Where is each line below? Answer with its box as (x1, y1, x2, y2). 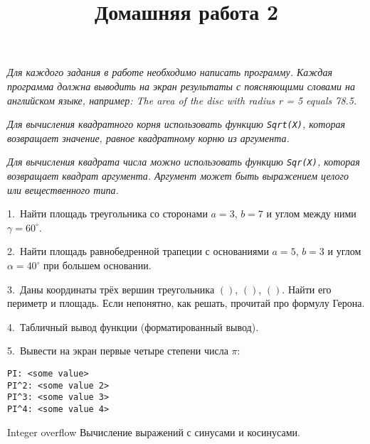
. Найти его (282, 281, 332, 296)
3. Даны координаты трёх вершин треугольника (7, 281, 215, 296)
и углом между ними (266, 206, 356, 221)
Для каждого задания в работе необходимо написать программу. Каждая (7, 65, 332, 80)
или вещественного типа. (7, 182, 119, 197)
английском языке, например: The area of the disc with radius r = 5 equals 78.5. (7, 92, 357, 107)
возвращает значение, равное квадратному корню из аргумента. (7, 130, 290, 145)
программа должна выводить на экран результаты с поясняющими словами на (7, 78, 356, 93)
